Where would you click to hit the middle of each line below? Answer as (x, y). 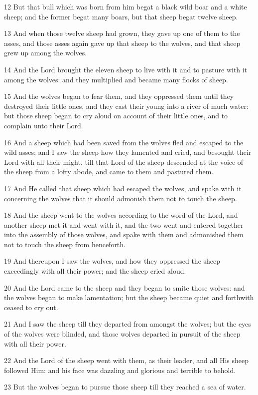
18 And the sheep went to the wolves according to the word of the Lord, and (121, 215)
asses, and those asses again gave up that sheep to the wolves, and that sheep (122, 43)
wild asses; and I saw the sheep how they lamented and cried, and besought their (128, 152)
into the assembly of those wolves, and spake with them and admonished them (124, 234)
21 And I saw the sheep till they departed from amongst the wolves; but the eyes (128, 324)
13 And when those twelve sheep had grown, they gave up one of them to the (122, 33)
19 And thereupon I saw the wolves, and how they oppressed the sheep (112, 261)
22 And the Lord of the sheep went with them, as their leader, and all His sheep (126, 360)
